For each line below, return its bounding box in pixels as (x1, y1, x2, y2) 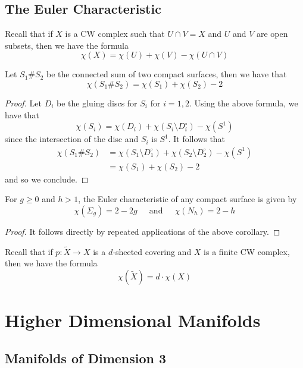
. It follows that (168, 133, 226, 145)
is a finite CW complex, (204, 245, 290, 257)
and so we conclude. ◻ (5, 172, 89, 185)
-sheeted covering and (113, 245, 192, 257)
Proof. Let (5, 96, 42, 109)
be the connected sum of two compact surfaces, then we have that (46, 68, 287, 80)
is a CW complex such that (65, 27, 165, 40)
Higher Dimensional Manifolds (5, 308, 261, 332)
